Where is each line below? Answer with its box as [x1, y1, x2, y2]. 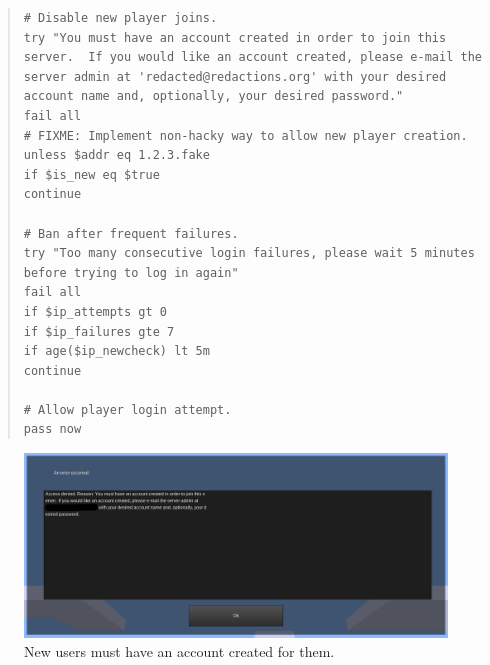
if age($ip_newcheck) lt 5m [23, 344, 210, 359]
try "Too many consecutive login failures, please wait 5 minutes [23, 246, 475, 261]
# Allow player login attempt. [23, 402, 232, 417]
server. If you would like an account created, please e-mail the [23, 50, 482, 65]
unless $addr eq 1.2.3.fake [23, 148, 210, 163]
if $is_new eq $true [23, 167, 160, 182]
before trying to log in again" [23, 265, 239, 280]
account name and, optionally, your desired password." [23, 89, 404, 104]
